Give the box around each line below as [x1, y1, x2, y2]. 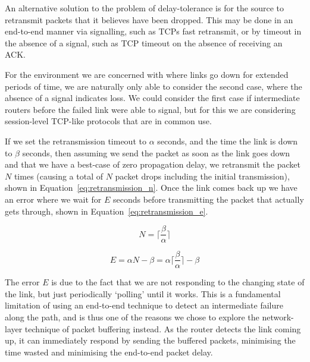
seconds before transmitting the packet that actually [113, 193, 304, 205]
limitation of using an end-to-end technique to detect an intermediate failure [5, 299, 284, 311]
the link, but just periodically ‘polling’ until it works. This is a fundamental [5, 287, 281, 300]
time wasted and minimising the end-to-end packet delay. [5, 345, 213, 358]
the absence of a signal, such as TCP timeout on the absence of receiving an [5, 36, 283, 49]
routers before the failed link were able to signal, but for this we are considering [5, 103, 296, 115]
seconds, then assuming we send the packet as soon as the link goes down [22, 146, 290, 159]
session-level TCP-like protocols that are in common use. [5, 115, 212, 127]
